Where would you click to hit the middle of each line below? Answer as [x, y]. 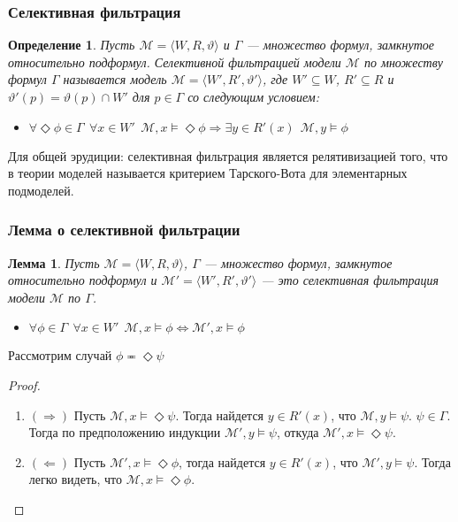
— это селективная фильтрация [350, 280]
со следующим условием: [254, 96]
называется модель [115, 79]
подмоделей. [41, 190]
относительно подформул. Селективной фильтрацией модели [175, 61]
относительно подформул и [83, 280]
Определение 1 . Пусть [72, 45]
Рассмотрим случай [60, 355]
